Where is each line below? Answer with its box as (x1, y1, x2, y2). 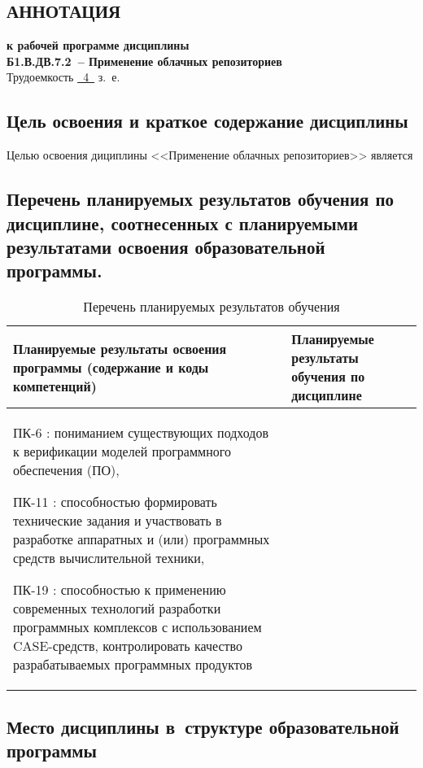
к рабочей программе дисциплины (7, 37, 190, 54)
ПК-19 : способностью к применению (13, 580, 226, 600)
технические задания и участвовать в (13, 511, 222, 530)
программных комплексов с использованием (13, 617, 262, 637)
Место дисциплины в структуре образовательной (7, 713, 399, 739)
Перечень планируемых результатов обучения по (7, 186, 395, 212)
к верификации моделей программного (13, 442, 231, 461)
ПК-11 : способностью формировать (13, 492, 217, 512)
